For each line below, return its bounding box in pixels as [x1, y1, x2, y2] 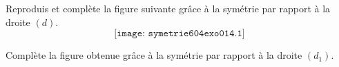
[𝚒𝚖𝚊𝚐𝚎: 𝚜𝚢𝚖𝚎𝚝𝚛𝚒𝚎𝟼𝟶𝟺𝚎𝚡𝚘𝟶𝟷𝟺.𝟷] [114, 29, 245, 39]
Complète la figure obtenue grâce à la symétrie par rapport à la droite [6, 48, 302, 62]
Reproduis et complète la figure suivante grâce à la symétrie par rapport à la [6, 1, 331, 15]
